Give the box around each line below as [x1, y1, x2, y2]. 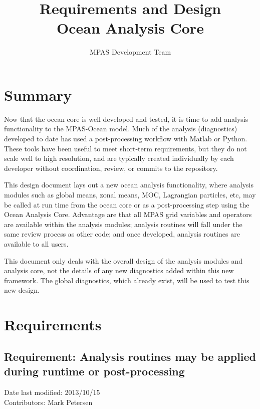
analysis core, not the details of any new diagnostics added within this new [4, 265, 234, 276]
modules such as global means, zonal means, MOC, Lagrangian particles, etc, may [4, 189, 256, 199]
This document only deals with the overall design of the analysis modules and [4, 255, 243, 266]
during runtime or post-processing [4, 363, 185, 379]
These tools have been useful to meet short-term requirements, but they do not [4, 143, 247, 153]
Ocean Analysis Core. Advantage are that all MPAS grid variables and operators [4, 209, 252, 220]
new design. [4, 285, 40, 295]
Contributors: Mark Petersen [4, 396, 93, 407]
